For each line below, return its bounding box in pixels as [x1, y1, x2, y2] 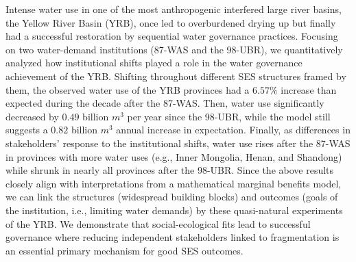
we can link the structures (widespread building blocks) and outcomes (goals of [5, 189, 338, 204]
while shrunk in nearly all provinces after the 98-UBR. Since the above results [5, 163, 334, 177]
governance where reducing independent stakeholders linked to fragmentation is [5, 230, 340, 244]
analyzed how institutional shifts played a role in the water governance [5, 55, 302, 70]
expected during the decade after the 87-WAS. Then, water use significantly [5, 96, 324, 110]
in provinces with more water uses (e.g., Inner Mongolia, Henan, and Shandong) [5, 149, 342, 163]
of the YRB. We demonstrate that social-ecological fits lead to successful [5, 216, 311, 231]
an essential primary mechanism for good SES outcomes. [5, 243, 244, 257]
